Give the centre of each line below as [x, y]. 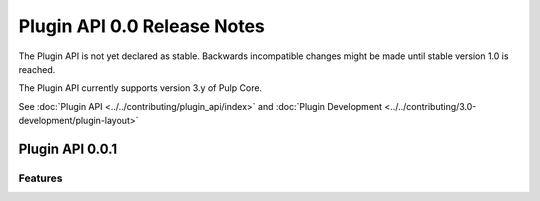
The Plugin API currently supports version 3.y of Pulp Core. [140, 88]
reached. [37, 69]
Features [40, 178]
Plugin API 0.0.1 [68, 148]
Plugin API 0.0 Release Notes [141, 26]
